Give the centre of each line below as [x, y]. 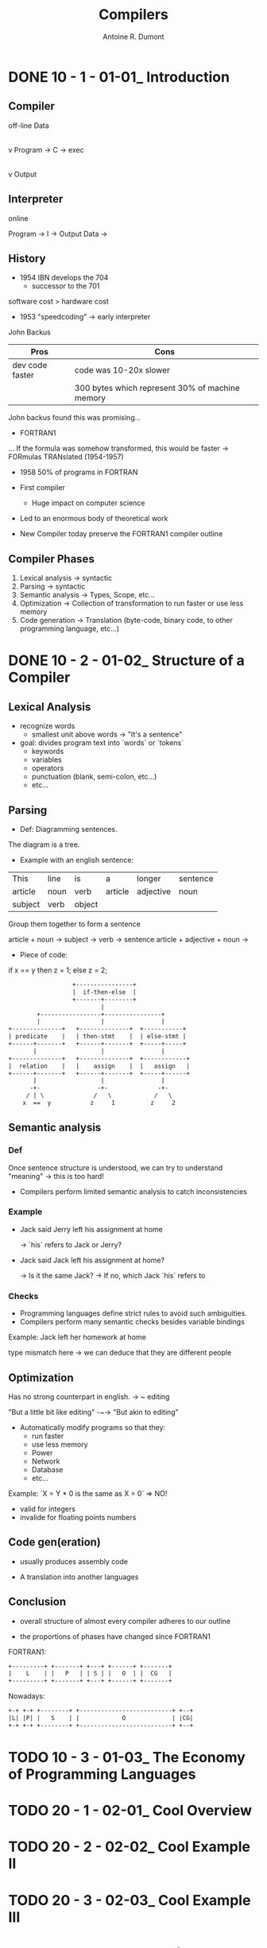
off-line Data [29, 126]
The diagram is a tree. [44, 845]
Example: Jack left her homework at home [77, 1337]
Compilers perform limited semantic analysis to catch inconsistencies [133, 1191]
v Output [23, 174]
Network [46, 1461]
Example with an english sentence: [77, 860]
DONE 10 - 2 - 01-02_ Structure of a [126, 661]
